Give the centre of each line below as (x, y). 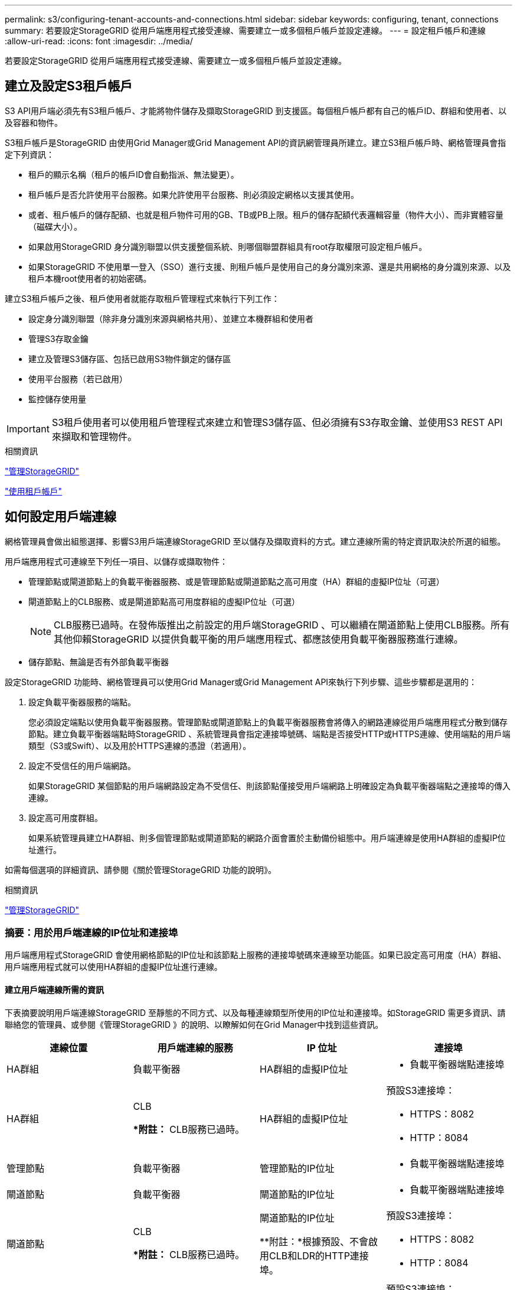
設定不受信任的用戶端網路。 (82, 765)
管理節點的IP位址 (297, 1168)
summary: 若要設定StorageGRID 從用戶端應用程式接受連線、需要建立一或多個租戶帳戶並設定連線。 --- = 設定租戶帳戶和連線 (245, 30)
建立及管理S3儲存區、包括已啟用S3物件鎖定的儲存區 (130, 359)
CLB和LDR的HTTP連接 (319, 1255)
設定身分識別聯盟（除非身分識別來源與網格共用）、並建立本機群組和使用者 (171, 318)
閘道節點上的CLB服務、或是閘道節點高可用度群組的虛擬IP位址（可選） (164, 601)
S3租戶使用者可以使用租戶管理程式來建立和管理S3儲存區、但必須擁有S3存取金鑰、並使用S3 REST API (277, 422)
